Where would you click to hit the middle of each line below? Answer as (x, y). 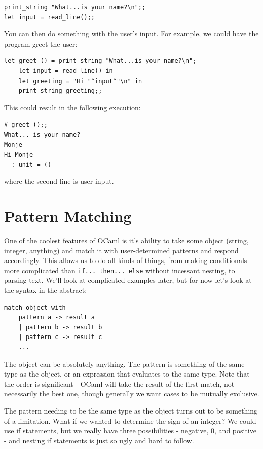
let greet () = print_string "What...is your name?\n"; (100, 61)
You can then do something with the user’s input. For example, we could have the (131, 34)
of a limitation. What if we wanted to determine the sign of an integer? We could (130, 420)
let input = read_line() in (66, 71)
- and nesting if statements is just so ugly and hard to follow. (99, 440)
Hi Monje (19, 155)
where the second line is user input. (59, 181)
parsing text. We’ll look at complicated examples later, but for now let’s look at (128, 280)
